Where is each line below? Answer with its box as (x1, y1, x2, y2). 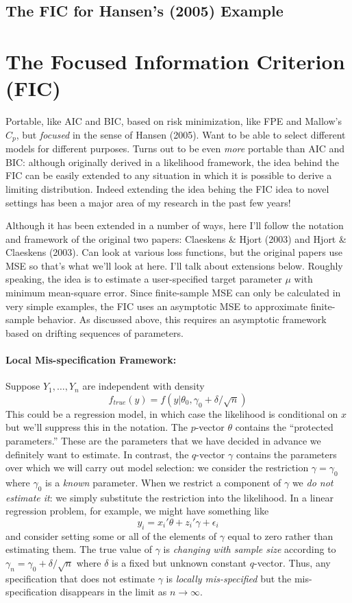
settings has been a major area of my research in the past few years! (5, 195, 291, 209)
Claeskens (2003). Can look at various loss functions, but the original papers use (5, 245, 342, 259)
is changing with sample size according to (163, 542, 336, 556)
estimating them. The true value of (5, 542, 152, 556)
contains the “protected (235, 420, 334, 434)
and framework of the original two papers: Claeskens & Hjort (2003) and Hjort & (5, 231, 347, 246)
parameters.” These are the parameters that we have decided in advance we (5, 434, 321, 448)
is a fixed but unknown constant (112, 555, 247, 569)
